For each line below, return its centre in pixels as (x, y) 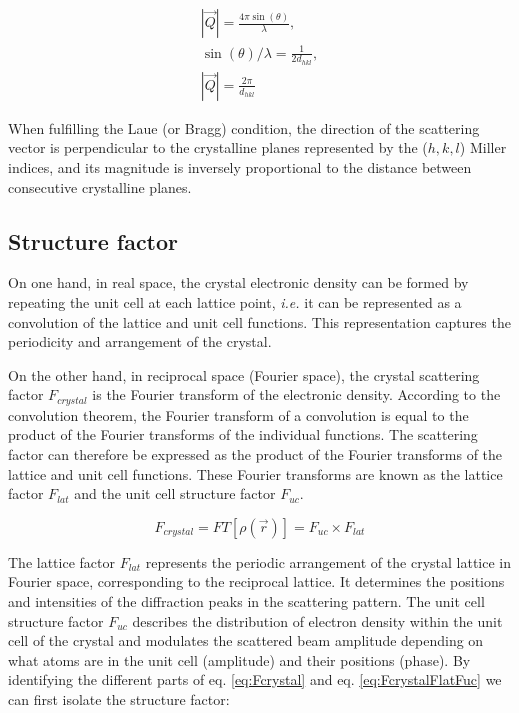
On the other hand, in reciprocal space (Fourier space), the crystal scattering (244, 374)
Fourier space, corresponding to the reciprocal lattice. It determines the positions (256, 581)
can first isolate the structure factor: (119, 698)
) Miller (483, 147)
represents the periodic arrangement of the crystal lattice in (328, 561)
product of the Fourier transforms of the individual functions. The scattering (243, 434)
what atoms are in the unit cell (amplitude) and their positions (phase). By (239, 659)
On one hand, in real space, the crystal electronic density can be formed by (238, 282)
